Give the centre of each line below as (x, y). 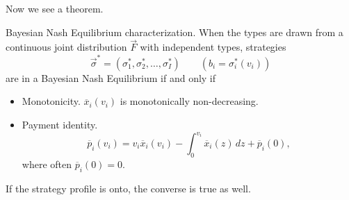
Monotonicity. (51, 101)
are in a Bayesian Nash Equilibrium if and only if (111, 77)
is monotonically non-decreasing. (189, 101)
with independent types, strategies (213, 47)
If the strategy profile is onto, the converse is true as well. (128, 188)
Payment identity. (60, 124)
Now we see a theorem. (55, 8)
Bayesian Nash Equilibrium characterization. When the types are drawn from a (174, 32)
